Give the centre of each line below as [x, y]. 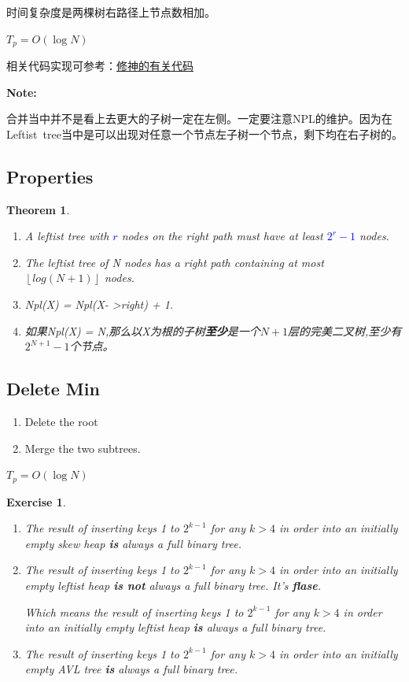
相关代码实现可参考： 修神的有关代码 [100, 66]
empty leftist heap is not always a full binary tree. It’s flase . [173, 585]
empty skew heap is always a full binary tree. [133, 543]
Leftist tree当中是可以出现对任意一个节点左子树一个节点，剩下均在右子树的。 [204, 133]
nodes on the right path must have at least [222, 236]
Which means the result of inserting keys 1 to [134, 612]
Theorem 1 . [38, 209]
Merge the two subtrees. [83, 448]
